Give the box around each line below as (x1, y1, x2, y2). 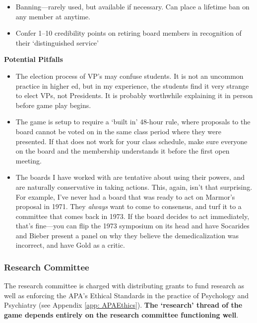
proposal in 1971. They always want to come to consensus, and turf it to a (15, 201, 242, 212)
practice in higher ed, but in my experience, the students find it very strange (15, 80, 249, 91)
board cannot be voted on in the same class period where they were (15, 126, 221, 136)
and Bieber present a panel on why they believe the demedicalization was (15, 230, 239, 240)
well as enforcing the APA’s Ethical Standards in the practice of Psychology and (4, 290, 249, 300)
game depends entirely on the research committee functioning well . (4, 310, 239, 320)
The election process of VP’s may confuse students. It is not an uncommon (15, 70, 244, 81)
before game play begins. (15, 100, 91, 110)
